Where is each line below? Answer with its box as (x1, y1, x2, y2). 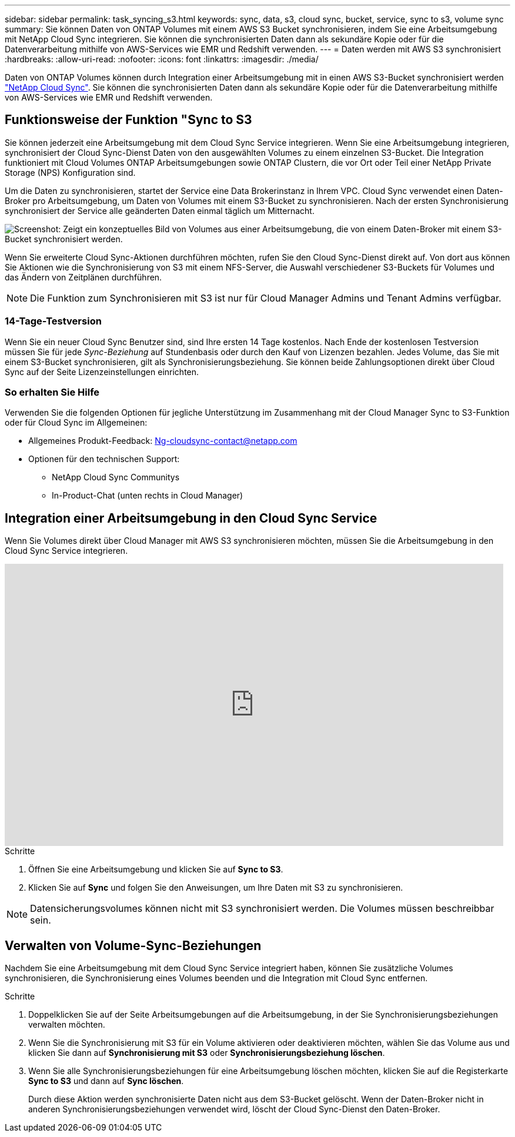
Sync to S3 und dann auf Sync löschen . (28, 1076, 184, 1086)
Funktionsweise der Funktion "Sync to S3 (5, 112, 252, 128)
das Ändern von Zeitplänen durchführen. (5, 272, 162, 282)
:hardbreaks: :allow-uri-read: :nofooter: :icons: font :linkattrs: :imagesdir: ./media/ (5, 54, 319, 64)
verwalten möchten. (28, 1019, 105, 1030)
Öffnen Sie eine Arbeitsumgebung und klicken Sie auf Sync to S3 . (28, 864, 283, 875)
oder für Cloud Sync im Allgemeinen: (5, 417, 148, 428)
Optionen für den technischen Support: (28, 454, 180, 464)
